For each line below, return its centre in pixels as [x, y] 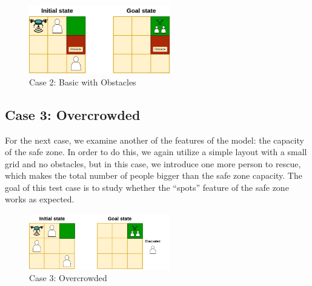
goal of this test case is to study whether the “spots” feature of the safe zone [147, 187]
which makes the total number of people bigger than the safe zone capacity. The [154, 175]
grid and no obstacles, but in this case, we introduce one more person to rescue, [153, 163]
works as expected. [40, 199]
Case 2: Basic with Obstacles [83, 81]
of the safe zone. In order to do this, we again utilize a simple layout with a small [156, 152]
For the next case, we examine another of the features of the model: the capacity [154, 140]
